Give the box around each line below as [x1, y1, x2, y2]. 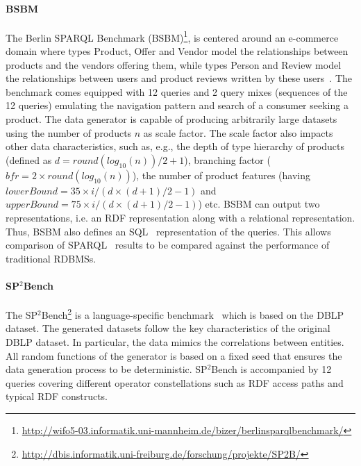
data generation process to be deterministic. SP [6, 362, 208, 376]
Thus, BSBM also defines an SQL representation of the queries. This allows [6, 224, 331, 238]
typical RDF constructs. [6, 389, 108, 403]
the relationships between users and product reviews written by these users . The [6, 71, 352, 85]
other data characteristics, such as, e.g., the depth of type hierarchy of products [6, 139, 344, 153]
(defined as [6, 152, 52, 167]
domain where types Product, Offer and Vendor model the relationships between [6, 44, 349, 58]
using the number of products [6, 125, 132, 140]
